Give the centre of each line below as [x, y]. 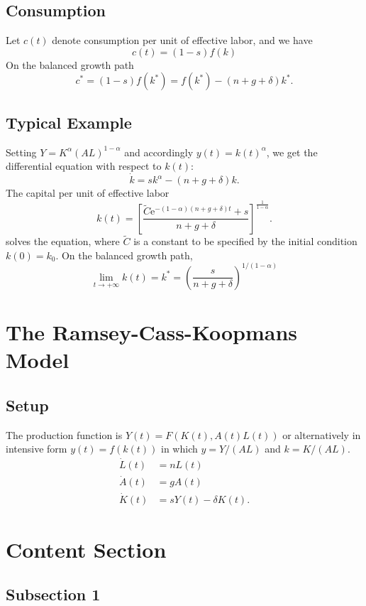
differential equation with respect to [84, 166]
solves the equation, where [63, 241]
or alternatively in [322, 434]
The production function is [64, 434]
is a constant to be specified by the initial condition [245, 241]
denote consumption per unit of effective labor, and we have [182, 40]
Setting [21, 152]
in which [179, 449]
